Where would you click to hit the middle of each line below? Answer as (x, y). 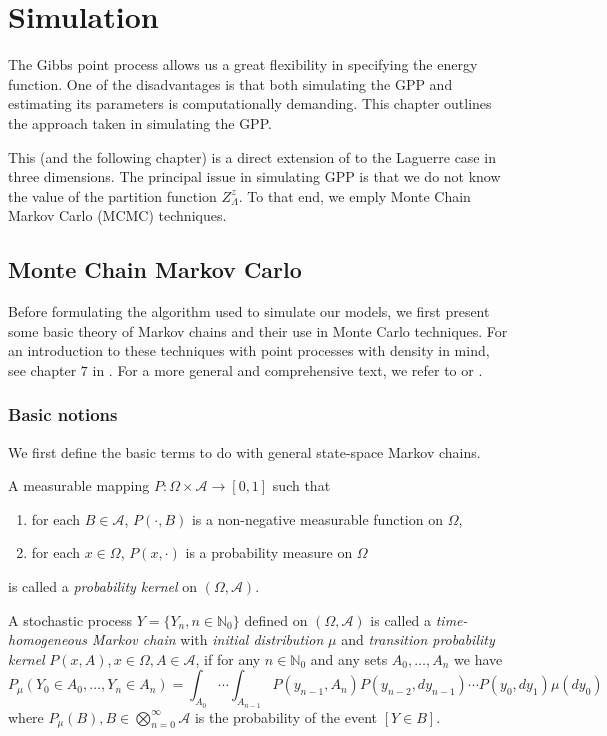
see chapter (42, 369)
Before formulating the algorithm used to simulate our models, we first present (249, 311)
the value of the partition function (112, 195)
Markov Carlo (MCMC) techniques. (117, 215)
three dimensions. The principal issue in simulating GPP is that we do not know (254, 176)
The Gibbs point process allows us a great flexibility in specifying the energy (243, 64)
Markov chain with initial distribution (208, 639)
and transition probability (418, 639)
